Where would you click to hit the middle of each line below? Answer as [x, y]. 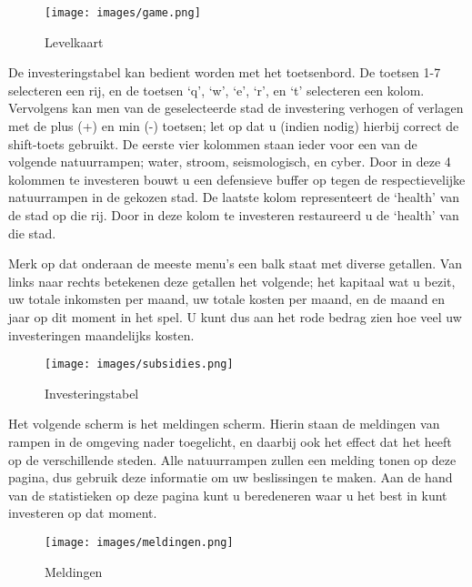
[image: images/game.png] [123, 13]
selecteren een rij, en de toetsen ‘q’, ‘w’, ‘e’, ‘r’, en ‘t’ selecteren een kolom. [216, 90]
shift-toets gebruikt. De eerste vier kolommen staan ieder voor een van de [213, 143]
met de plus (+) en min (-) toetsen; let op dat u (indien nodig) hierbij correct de [234, 126]
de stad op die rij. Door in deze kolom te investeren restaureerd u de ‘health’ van [234, 215]
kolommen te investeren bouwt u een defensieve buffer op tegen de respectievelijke [237, 179]
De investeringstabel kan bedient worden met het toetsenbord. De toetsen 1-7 [225, 72]
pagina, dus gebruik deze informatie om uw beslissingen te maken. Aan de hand [231, 477]
